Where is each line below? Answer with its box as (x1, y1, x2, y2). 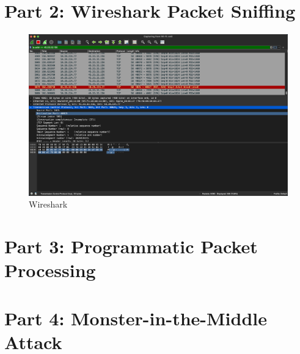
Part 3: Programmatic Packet (4, 234, 258, 259)
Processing (4, 258, 96, 283)
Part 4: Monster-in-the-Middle (4, 305, 267, 330)
